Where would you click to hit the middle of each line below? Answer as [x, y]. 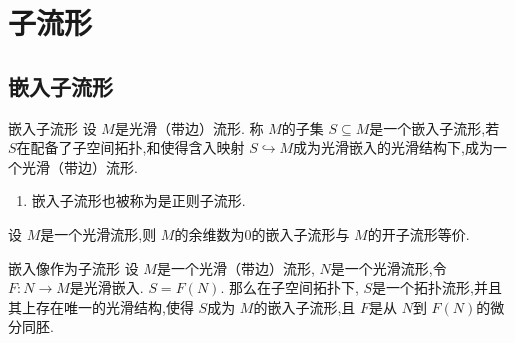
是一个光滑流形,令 [388, 267]
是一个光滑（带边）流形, [235, 267]
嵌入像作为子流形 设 [73, 267]
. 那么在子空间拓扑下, [289, 287]
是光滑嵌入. [106, 287]
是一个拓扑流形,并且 [437, 287]
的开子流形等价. [418, 233]
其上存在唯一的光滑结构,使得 [101, 306]
